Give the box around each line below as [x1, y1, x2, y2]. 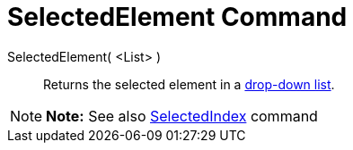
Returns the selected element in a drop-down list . [43, 76, 335, 92]
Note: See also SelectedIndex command [46, 106, 318, 125]
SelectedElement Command [7, 2, 348, 32]
